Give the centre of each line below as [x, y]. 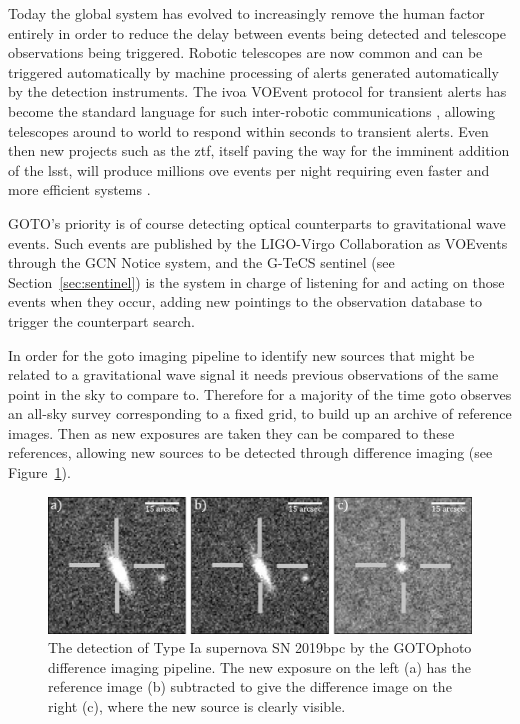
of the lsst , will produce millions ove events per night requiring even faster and [249, 169]
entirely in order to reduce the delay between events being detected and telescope [257, 32]
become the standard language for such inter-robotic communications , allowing [251, 110]
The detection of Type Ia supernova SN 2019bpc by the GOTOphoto [260, 647]
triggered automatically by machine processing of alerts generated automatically [253, 71]
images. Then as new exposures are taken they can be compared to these [231, 432]
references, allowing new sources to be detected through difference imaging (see [250, 452]
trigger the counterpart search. [101, 320]
